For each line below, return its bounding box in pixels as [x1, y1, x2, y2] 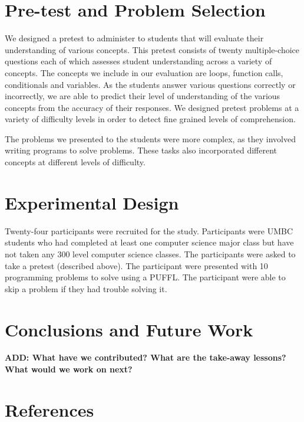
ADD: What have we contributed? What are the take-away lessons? [5, 351, 286, 364]
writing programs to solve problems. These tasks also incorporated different [5, 144, 277, 156]
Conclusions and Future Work [5, 317, 253, 341]
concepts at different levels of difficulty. [5, 156, 146, 168]
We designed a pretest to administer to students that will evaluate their [5, 32, 264, 44]
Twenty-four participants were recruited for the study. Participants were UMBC [5, 224, 293, 237]
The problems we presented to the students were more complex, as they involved [5, 132, 296, 145]
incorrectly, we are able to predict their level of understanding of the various [5, 90, 280, 102]
